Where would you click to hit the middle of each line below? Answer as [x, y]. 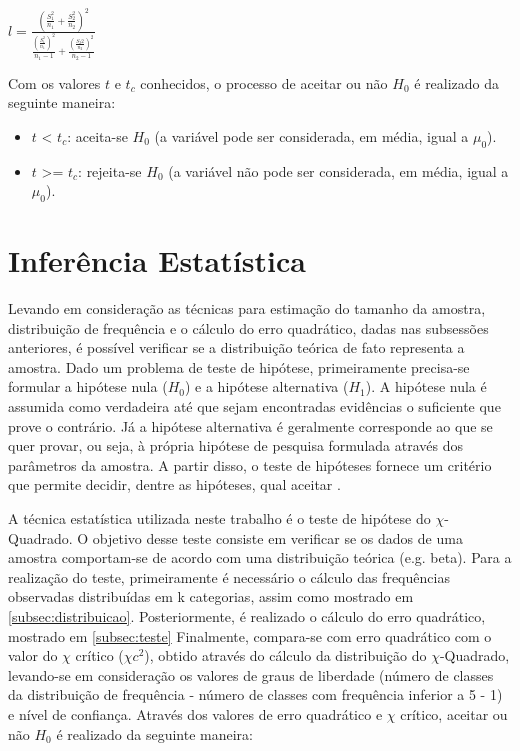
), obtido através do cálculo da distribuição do [285, 655]
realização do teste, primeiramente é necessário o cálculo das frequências [229, 576]
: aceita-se [97, 135]
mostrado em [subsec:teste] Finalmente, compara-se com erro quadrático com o [250, 635]
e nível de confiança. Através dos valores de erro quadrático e [195, 713]
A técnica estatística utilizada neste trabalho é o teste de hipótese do [219, 517]
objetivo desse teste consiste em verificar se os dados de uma [277, 537]
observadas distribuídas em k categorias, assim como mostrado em [211, 596]
